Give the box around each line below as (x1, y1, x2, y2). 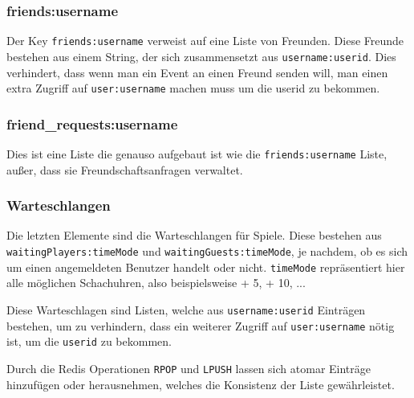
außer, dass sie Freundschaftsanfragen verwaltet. (6, 161, 243, 178)
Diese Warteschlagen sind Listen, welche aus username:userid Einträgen (6, 301, 366, 318)
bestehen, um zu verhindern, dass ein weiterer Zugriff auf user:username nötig (6, 317, 395, 334)
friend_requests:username (6, 113, 178, 133)
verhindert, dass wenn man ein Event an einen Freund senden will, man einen (6, 64, 388, 80)
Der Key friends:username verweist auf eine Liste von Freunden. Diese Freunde (6, 32, 404, 49)
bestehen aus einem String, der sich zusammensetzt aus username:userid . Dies (6, 47, 396, 64)
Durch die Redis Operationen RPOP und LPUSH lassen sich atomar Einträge (6, 359, 371, 376)
